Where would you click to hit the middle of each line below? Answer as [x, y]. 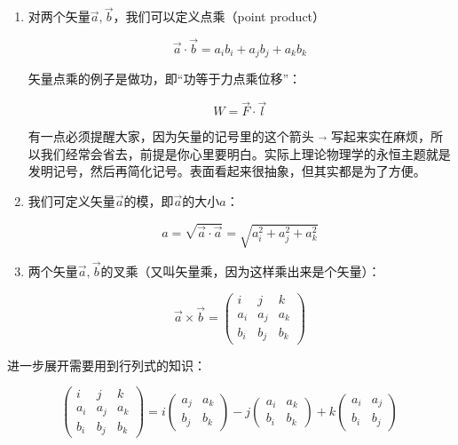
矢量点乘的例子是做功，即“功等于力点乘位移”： [165, 79]
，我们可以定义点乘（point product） [219, 16]
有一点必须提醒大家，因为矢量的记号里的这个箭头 [171, 136]
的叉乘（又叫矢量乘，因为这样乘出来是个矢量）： [241, 270]
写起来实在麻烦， [380, 136]
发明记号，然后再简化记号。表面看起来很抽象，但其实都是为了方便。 [227, 171]
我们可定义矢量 [71, 201]
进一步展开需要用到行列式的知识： [107, 365]
